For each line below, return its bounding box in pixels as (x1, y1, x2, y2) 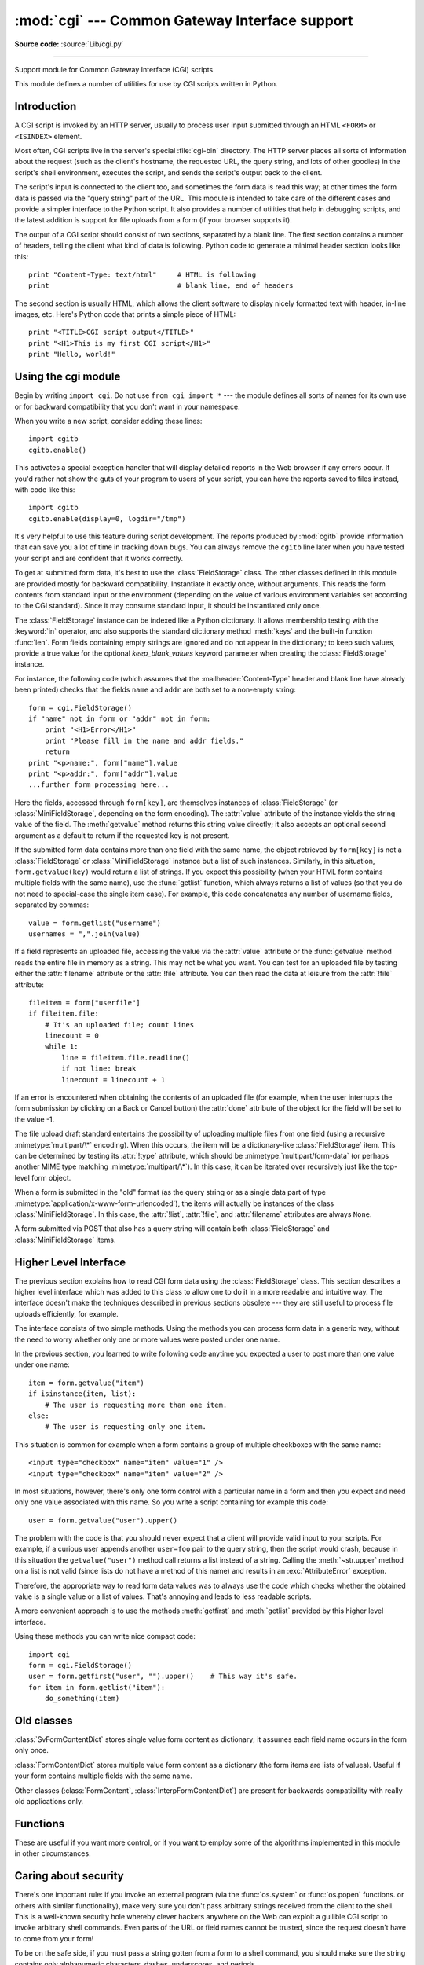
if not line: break (61, 1064, 137, 1073)
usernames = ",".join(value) (28, 929, 141, 938)
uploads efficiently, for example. (14, 1309, 119, 1318)
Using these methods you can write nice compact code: (14, 1632, 196, 1641)
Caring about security (14, 1869, 125, 1882)
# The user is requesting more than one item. (44, 1400, 228, 1409)
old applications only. (14, 1797, 84, 1805)
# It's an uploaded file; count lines (44, 1020, 195, 1029)
